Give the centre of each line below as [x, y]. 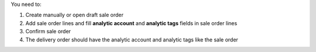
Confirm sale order [48, 32]
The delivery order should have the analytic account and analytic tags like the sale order [132, 39]
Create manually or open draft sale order [75, 15]
